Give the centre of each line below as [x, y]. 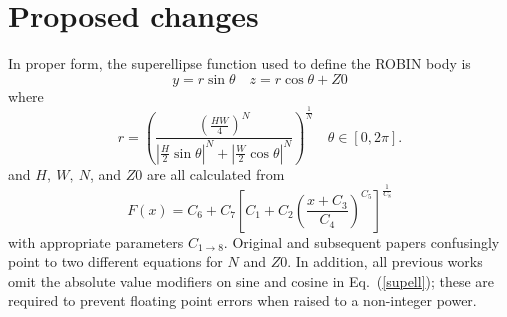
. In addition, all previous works [385, 261]
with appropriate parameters [96, 241]
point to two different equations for [115, 261]
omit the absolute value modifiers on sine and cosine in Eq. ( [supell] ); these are [251, 280]
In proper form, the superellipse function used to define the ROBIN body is [239, 63]
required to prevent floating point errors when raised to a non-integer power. [242, 300]
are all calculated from [216, 173]
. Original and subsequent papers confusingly [361, 241]
